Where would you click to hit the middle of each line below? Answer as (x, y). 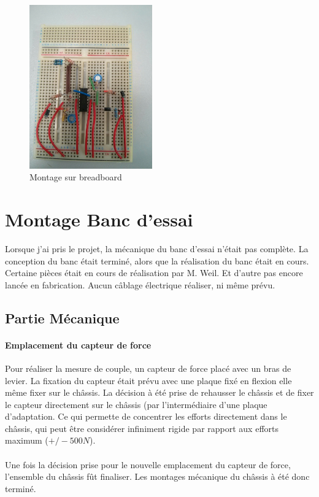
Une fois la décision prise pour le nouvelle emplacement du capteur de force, (148, 464)
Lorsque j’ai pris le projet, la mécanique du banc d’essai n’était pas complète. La (157, 248)
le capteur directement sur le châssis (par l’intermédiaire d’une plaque (136, 404)
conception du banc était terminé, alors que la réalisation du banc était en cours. (157, 260)
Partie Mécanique (62, 318)
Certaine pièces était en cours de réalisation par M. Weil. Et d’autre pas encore (154, 273)
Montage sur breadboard (76, 177)
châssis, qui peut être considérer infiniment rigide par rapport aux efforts (142, 428)
